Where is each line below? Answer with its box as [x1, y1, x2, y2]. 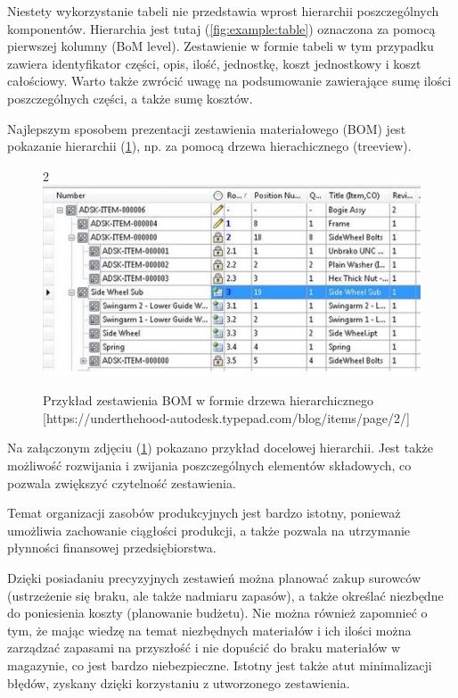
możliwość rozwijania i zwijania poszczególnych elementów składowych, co [7, 456, 412, 475]
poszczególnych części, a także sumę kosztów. [7, 88, 253, 107]
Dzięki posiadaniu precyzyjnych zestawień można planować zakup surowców [7, 569, 421, 587]
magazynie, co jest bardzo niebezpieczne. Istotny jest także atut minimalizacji [7, 655, 432, 674]
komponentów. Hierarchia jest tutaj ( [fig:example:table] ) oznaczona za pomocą [7, 19, 436, 37]
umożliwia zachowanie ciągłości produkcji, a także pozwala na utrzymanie [7, 520, 411, 539]
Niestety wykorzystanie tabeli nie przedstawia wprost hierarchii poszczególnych [7, 2, 439, 20]
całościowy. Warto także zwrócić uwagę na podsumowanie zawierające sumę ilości [7, 71, 452, 90]
